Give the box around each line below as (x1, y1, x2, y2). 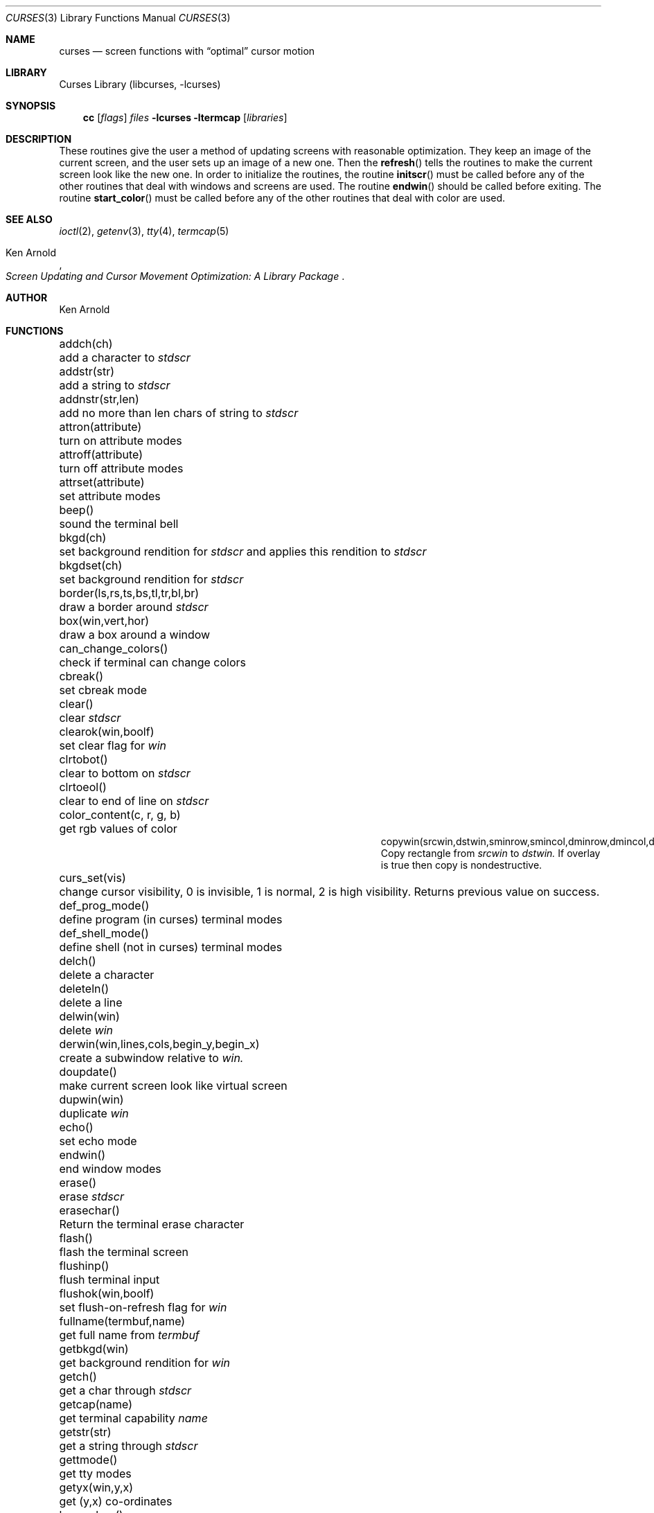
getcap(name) (59, 1397, 132, 1411)
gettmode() (59, 1453, 118, 1467)
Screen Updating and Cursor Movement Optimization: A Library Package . (6, 270, 345, 282)
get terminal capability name (59, 1411, 208, 1425)
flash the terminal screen (59, 1245, 188, 1259)
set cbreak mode (59, 683, 148, 697)
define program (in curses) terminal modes (59, 912, 283, 926)
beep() (59, 503, 94, 517)
